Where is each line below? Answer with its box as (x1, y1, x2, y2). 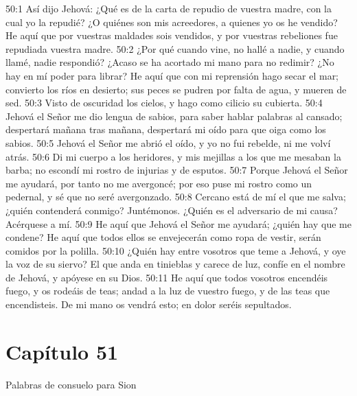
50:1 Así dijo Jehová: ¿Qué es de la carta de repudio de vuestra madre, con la (5, 1, 332, 15)
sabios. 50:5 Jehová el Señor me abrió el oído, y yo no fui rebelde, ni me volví (5, 135, 331, 150)
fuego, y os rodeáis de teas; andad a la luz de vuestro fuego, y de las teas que (5, 283, 330, 298)
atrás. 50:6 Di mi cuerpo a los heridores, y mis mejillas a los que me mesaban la (5, 149, 341, 163)
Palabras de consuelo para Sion (5, 377, 137, 391)
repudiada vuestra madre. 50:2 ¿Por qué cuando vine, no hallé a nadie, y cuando (5, 41, 345, 56)
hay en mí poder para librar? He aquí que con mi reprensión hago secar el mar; (5, 68, 339, 82)
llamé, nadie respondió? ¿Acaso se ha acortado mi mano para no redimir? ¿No (5, 55, 334, 69)
